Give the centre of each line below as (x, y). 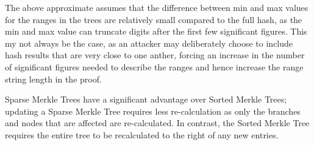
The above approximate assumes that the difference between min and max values (157, 7)
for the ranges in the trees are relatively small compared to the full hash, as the (154, 19)
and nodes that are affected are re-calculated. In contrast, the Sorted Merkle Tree (157, 123)
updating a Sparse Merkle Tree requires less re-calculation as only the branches (153, 111)
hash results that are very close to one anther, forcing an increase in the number (155, 55)
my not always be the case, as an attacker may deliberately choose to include (149, 43)
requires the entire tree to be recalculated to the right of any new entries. (142, 134)
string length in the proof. (53, 79)
